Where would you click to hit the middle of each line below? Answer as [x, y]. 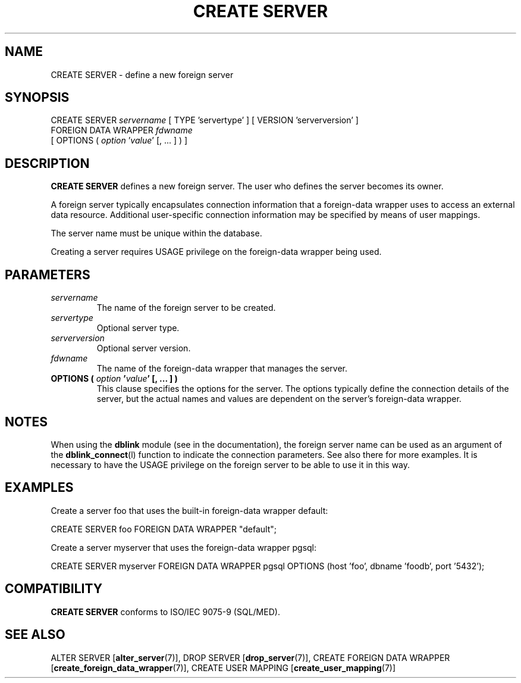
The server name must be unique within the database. [156, 233]
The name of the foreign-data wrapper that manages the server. [222, 369]
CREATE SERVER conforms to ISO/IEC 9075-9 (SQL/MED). [165, 612]
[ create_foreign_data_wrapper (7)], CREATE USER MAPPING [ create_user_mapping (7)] [223, 668]
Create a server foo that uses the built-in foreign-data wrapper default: [189, 510]
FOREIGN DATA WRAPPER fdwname [122, 130]
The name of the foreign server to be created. [186, 308]
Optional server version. [144, 348]
